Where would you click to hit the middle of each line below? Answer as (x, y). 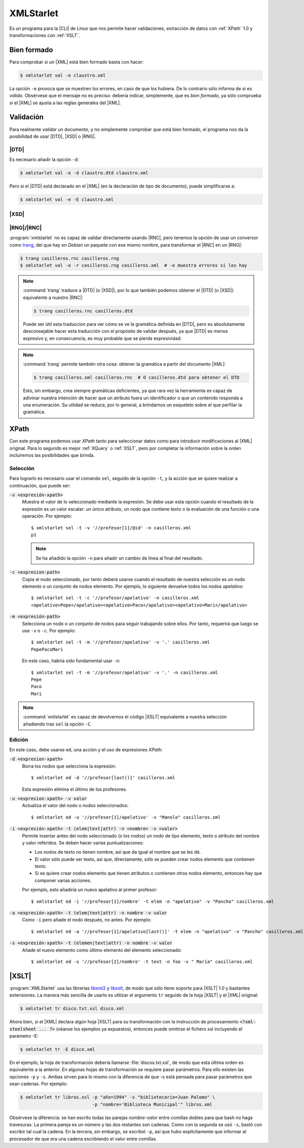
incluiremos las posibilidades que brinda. (52, 455)
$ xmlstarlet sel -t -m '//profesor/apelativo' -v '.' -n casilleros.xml (125, 672)
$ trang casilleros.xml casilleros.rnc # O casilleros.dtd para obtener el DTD (137, 378)
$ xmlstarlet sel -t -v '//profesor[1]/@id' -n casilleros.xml (111, 528)
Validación (27, 117)
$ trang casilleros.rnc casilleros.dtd (83, 311)
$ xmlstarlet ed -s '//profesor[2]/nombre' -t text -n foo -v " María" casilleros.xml (142, 962)
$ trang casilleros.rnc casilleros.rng (69, 258)
